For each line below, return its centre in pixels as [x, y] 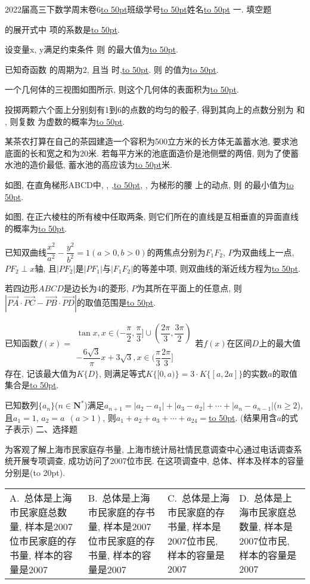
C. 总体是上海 [198, 498]
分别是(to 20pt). [35, 472]
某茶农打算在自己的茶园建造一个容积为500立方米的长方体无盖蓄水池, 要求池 [151, 141]
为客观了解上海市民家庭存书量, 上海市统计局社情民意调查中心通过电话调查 [149, 449]
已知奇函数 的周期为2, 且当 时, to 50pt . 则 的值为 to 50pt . [112, 69]
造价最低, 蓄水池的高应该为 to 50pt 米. [101, 165]
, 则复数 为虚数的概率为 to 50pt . [65, 121]
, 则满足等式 [123, 373]
